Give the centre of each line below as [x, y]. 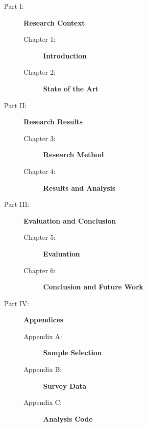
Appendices [44, 320]
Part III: [17, 204]
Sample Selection [73, 353]
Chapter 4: [40, 171]
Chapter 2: [40, 72]
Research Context [54, 22]
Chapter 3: [40, 138]
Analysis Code [68, 418]
